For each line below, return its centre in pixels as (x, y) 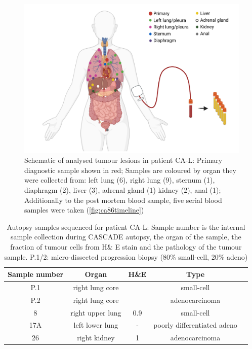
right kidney (96, 338)
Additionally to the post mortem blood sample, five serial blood (123, 200)
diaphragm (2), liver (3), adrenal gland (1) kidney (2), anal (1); (123, 189)
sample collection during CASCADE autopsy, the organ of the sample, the (126, 237)
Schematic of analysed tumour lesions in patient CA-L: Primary (123, 160)
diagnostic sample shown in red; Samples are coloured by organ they (130, 170)
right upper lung (96, 312)
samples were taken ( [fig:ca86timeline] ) (84, 210)
